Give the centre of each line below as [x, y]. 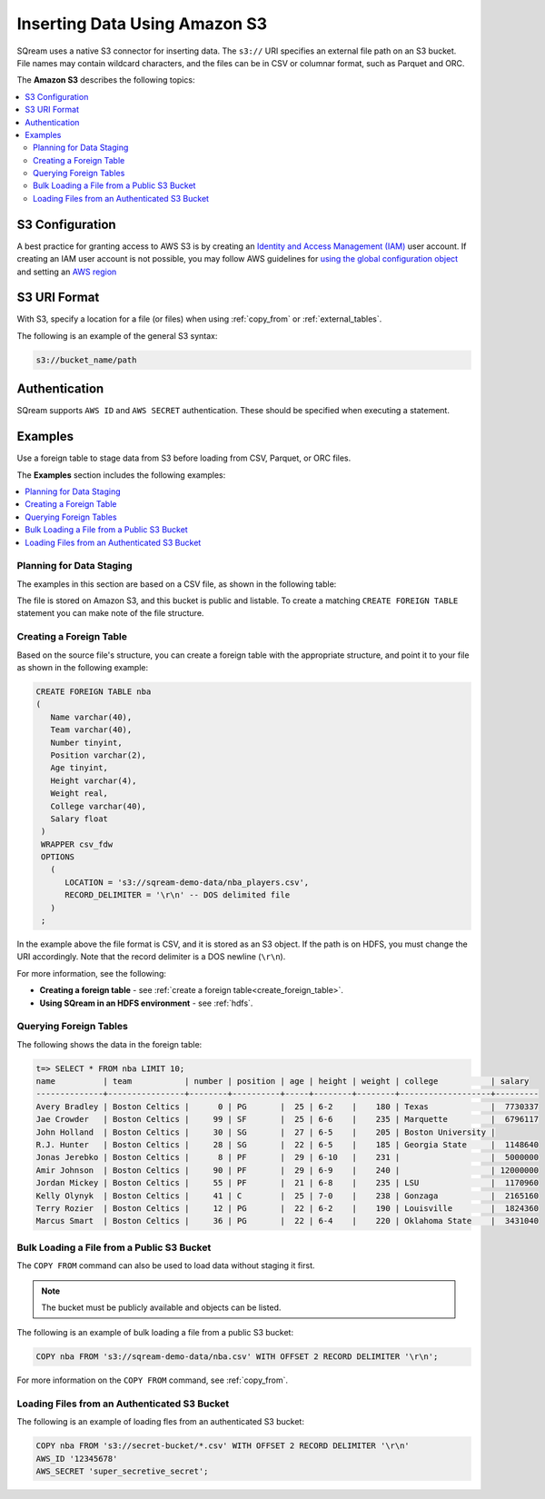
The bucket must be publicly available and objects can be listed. [161, 1307]
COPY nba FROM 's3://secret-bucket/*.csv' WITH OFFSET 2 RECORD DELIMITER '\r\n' [223, 1446]
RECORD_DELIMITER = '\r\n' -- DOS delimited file [178, 895]
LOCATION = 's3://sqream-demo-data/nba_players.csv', [187, 882]
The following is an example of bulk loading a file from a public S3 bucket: [155, 1333]
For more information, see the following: [92, 973]
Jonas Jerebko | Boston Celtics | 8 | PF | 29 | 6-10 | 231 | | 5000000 [287, 1157]
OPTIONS [58, 857]
